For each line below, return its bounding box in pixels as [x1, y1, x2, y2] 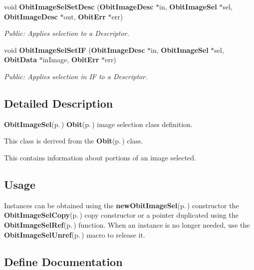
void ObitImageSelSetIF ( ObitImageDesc [4, 44, 145, 55]
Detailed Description [4, 95, 113, 111]
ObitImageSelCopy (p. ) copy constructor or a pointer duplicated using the [4, 210, 239, 220]
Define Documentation [4, 254, 123, 269]
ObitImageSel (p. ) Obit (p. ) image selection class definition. [4, 119, 193, 129]
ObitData [4, 54, 37, 65]
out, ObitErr [63, 11, 106, 21]
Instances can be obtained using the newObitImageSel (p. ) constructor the [4, 200, 239, 210]
